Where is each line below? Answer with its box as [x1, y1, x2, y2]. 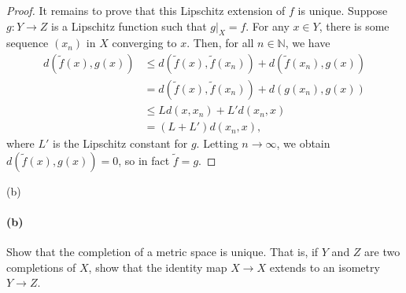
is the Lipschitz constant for [53, 135, 188, 152]
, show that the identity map [88, 258, 227, 275]
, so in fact [118, 152, 170, 168]
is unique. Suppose [297, 2, 388, 18]
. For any [245, 17, 290, 34]
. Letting [196, 135, 238, 152]
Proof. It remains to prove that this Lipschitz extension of [6, 2, 286, 18]
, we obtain [276, 135, 330, 152]
